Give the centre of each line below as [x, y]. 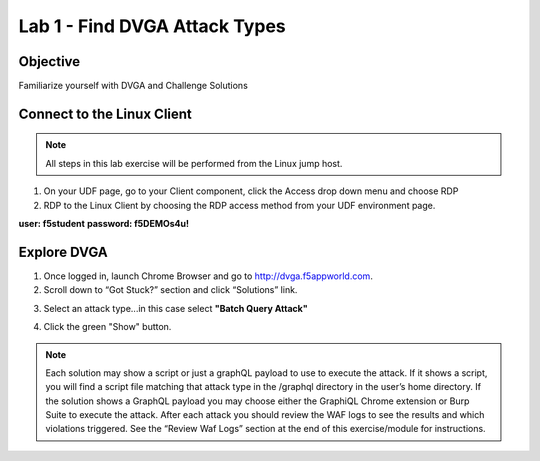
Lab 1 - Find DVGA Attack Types [152, 26]
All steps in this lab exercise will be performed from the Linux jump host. [194, 163]
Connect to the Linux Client [105, 113]
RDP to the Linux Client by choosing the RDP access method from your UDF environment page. [239, 205]
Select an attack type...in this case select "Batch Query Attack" [176, 308]
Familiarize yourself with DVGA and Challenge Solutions [133, 86]
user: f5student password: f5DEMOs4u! [104, 224]
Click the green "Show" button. [107, 327]
